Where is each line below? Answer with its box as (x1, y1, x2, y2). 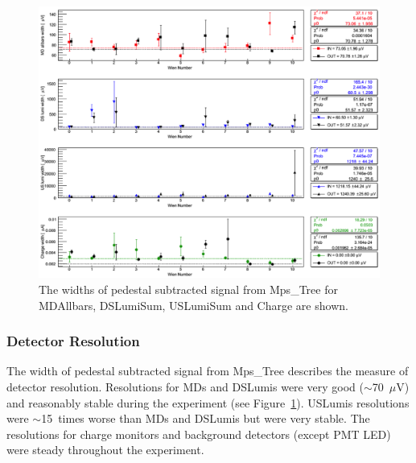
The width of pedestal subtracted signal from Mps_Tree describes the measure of (6, 362, 409, 379)
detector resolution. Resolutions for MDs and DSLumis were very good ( (6, 378, 364, 395)
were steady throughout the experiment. (6, 441, 204, 458)
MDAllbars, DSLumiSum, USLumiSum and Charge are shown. (39, 296, 348, 313)
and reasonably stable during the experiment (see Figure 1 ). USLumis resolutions (6, 394, 410, 411)
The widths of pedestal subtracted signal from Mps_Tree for (39, 281, 338, 298)
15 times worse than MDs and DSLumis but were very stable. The (41, 410, 370, 427)
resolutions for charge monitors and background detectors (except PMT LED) (6, 425, 391, 442)
